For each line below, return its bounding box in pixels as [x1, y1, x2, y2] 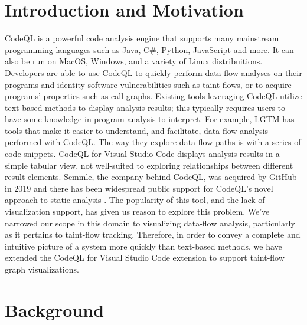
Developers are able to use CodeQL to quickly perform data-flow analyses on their [5, 66, 302, 78]
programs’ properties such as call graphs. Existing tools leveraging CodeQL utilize [5, 90, 302, 102]
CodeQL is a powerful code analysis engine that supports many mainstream [5, 32, 279, 44]
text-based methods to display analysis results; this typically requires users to [5, 101, 286, 113]
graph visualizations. [5, 263, 79, 275]
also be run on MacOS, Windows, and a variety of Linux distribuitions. [5, 55, 263, 67]
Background [5, 297, 104, 321]
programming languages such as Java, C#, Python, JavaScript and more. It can [5, 43, 294, 55]
